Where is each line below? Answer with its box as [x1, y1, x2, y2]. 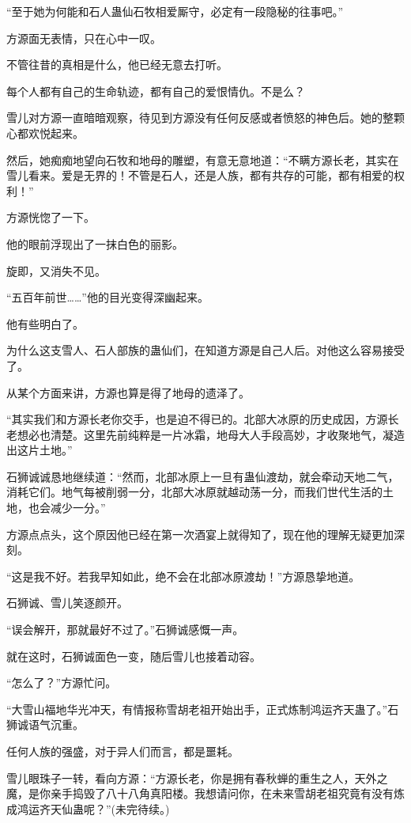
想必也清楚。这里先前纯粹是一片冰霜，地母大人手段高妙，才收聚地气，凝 [17, 426, 394, 442]
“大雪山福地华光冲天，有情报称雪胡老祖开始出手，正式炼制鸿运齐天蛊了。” [6, 700, 388, 717]
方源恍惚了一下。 [6, 209, 95, 226]
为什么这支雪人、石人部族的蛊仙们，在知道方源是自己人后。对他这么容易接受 [6, 342, 405, 358]
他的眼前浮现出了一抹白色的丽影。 [6, 235, 183, 252]
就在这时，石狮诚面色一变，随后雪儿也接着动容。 [6, 647, 261, 664]
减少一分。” [50, 499, 106, 516]
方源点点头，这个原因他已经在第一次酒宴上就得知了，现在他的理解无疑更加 [6, 525, 394, 542]
